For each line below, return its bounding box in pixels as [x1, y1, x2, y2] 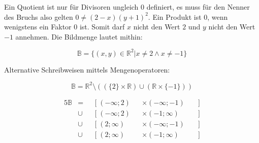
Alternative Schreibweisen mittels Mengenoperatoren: [4, 64, 170, 75]
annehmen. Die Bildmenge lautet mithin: [15, 31, 143, 42]
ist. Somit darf [79, 21, 125, 32]
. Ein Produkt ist [148, 11, 202, 22]
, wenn [207, 11, 228, 22]
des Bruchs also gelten [4, 11, 73, 22]
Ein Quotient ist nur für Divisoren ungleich [4, 2, 139, 12]
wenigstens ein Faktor [4, 21, 72, 32]
